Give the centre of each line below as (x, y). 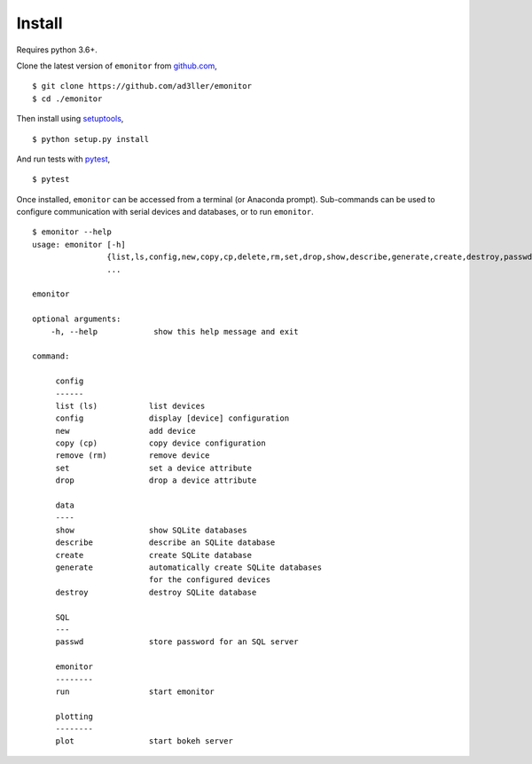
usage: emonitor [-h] (79, 244)
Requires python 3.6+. (57, 50)
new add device (126, 431)
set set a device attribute (154, 468)
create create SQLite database (154, 555)
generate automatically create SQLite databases (189, 567)
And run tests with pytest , (63, 159)
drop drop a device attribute (156, 480)
